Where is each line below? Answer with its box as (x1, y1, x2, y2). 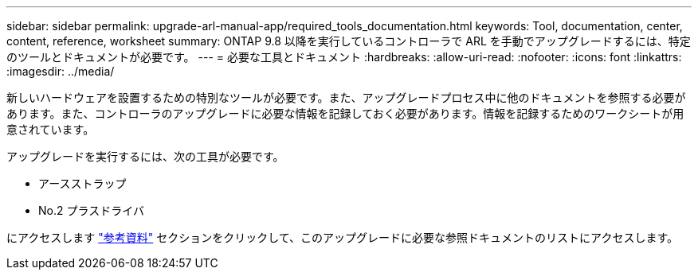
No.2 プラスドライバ (38, 204, 144, 217)
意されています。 (6, 122, 95, 136)
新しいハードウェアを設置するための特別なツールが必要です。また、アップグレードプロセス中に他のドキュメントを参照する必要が (6, 91, 686, 104)
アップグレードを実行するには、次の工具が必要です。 (6, 150, 284, 163)
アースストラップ (38, 177, 127, 190)
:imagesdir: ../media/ (6, 64, 115, 78)
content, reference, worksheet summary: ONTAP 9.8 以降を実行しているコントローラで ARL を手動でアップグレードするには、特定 (6, 34, 691, 48)
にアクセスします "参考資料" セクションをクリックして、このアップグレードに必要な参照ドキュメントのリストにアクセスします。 (6, 231, 679, 244)
